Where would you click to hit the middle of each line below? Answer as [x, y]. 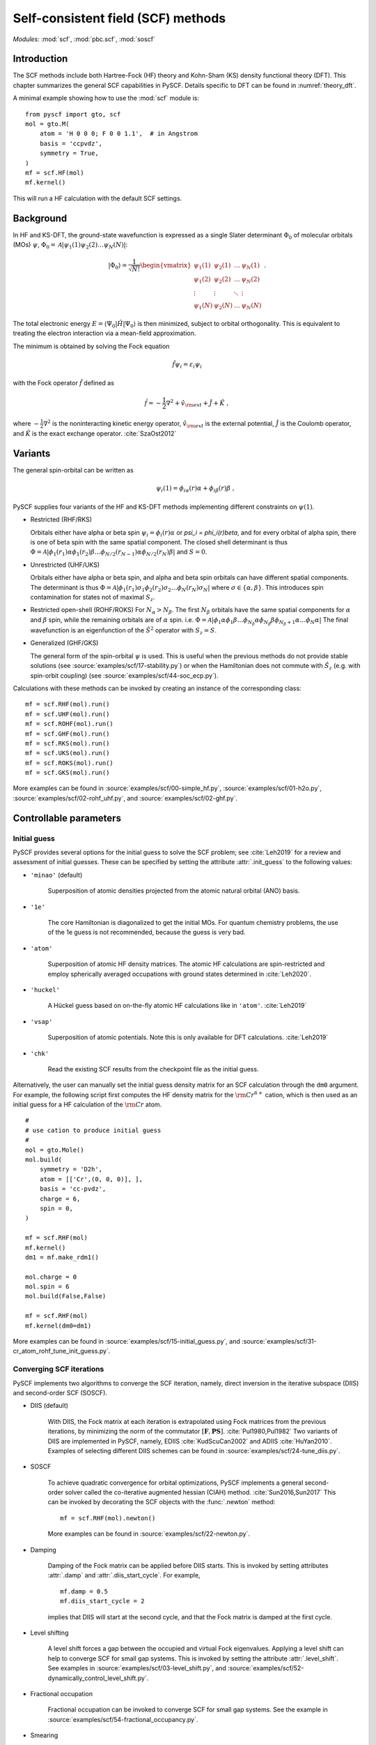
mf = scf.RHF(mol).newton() [108, 1518]
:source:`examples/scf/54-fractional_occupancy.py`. [123, 1719]
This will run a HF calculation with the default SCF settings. [97, 198]
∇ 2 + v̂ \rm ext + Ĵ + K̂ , [197, 403]
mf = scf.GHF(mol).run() [68, 734]
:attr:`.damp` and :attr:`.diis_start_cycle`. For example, [124, 1575]
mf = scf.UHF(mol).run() [68, 714]
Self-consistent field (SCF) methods [119, 18]
